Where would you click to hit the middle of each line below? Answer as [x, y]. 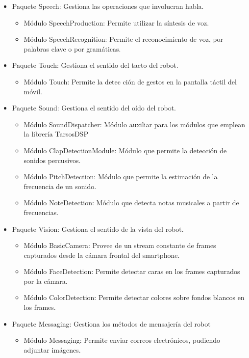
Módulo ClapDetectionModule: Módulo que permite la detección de [125, 150]
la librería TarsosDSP [56, 134]
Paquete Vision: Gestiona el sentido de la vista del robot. [98, 229]
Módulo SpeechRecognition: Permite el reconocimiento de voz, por [124, 39]
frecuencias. [41, 212]
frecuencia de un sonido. [60, 186]
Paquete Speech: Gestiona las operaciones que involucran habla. [108, 6]
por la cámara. [46, 281]
